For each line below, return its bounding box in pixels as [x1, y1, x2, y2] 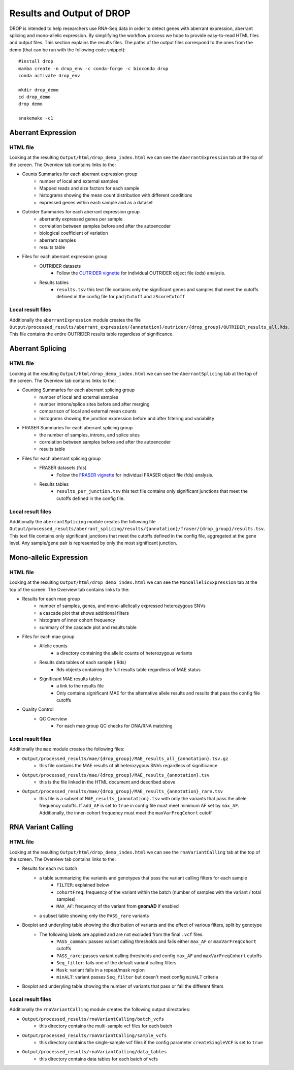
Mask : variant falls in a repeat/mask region [56, 967, 145, 973]
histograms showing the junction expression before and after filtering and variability [39, 415, 215, 421]
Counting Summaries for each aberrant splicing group [22, 387, 135, 393]
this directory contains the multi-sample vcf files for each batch [39, 1023, 173, 1029]
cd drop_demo [18, 94, 51, 100]
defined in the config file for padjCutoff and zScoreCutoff [56, 294, 185, 300]
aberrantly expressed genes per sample [39, 216, 123, 222]
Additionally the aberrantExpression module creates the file [9, 317, 141, 323]
